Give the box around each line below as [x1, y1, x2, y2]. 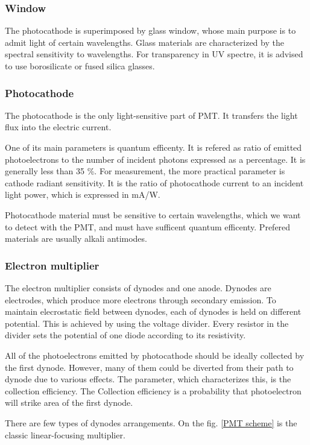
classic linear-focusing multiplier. [5, 428, 125, 441]
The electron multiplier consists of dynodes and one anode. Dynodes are [5, 281, 271, 294]
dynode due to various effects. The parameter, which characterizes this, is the [5, 373, 291, 385]
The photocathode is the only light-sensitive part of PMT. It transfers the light [5, 109, 298, 121]
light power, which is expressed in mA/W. [5, 188, 160, 201]
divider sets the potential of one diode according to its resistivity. [5, 329, 246, 341]
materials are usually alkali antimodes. [5, 232, 147, 245]
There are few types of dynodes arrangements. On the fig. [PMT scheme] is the [5, 416, 297, 429]
